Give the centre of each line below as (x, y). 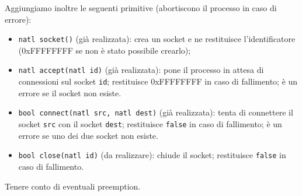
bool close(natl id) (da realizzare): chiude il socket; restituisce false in (152, 155)
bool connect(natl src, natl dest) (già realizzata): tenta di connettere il (156, 112)
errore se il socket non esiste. (70, 92)
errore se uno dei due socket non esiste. (88, 135)
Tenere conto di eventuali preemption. (73, 186)
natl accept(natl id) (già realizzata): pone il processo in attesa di (141, 70)
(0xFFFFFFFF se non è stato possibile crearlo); (105, 50)
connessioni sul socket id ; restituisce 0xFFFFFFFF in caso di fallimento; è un (158, 81)
